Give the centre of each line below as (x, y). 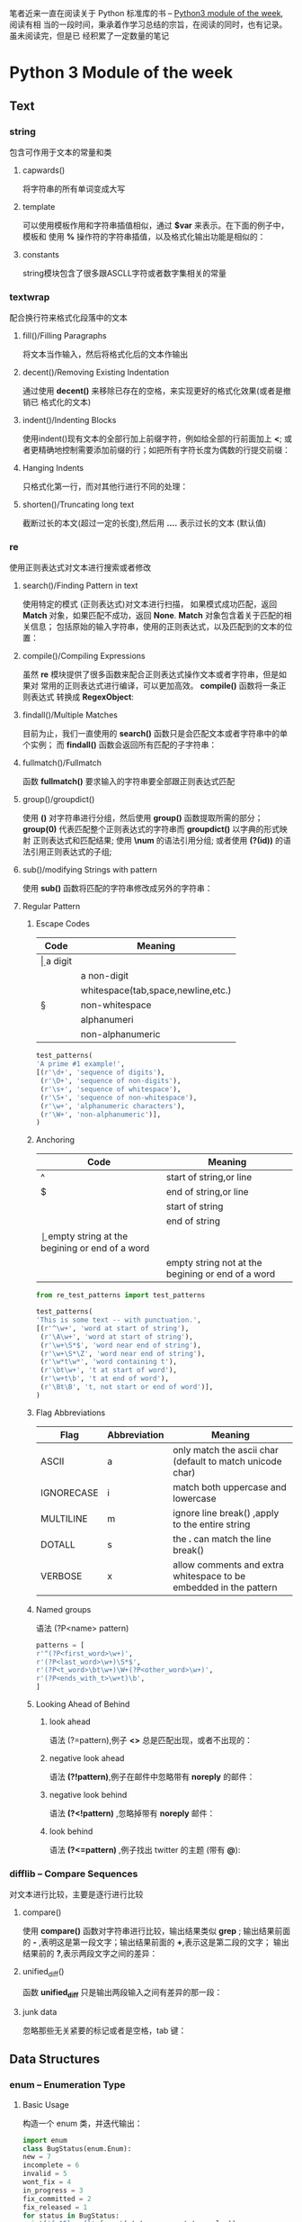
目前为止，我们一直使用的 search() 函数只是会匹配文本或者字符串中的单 (155, 734)
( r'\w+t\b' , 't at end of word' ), (104, 1379)
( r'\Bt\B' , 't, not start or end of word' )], (127, 1387)
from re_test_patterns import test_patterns (120, 1296)
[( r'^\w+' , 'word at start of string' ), (112, 1328)
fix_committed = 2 (57, 2199)
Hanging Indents (53, 468)
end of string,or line (207, 1192)
